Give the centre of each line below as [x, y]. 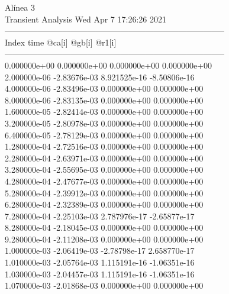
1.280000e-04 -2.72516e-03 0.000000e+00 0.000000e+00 [104, 146]
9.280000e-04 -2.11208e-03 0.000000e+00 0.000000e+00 [104, 239]
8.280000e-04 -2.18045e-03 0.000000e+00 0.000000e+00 [104, 227]
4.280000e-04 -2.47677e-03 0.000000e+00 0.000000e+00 [104, 181]
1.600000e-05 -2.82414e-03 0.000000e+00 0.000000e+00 [104, 112]
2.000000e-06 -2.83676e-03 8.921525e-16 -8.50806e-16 [100, 77]
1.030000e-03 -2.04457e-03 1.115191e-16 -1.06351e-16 [100, 274]
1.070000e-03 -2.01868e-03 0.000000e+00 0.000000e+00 [104, 285]
